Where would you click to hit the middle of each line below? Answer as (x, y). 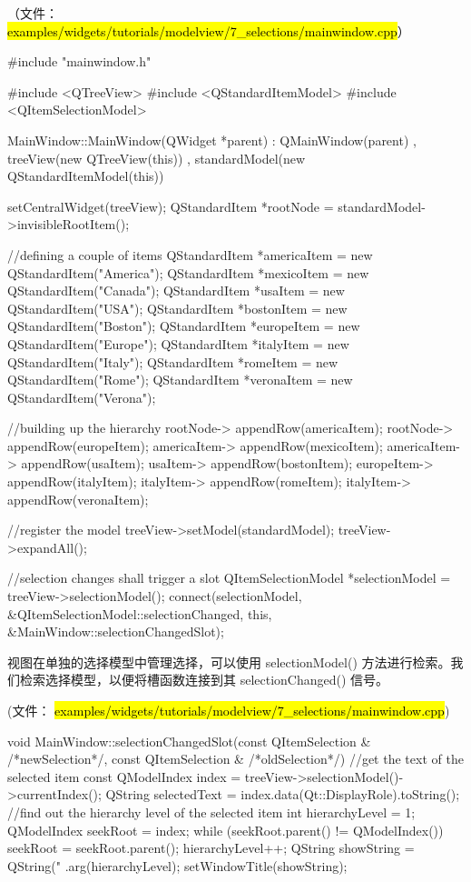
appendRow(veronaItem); (78, 499)
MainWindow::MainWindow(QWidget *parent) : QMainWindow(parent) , (212, 140)
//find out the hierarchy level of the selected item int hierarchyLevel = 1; (211, 812)
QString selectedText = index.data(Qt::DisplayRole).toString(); (283, 794)
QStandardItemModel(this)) (86, 176)
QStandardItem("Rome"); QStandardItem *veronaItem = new (180, 380)
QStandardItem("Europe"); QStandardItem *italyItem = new (178, 343)
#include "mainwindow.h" (79, 61)
